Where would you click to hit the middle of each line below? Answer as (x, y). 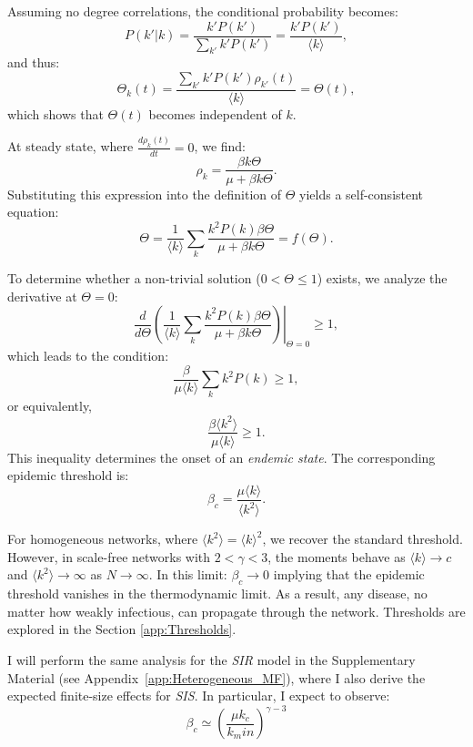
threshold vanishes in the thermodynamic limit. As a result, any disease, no (217, 594)
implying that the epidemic (349, 574)
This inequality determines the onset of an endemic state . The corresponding (221, 457)
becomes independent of (215, 113)
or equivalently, (50, 406)
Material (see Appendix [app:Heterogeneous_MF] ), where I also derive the (216, 677)
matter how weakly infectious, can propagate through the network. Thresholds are (236, 611)
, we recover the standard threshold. (362, 539)
